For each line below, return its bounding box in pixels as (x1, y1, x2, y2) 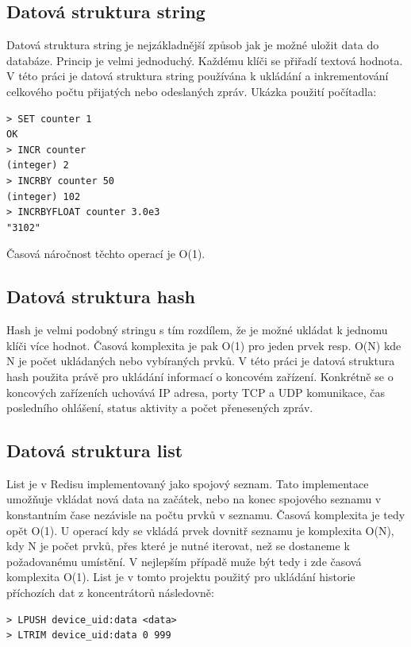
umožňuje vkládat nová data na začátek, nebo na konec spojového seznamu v (6, 491, 382, 507)
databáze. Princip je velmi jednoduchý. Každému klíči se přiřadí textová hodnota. (6, 52, 403, 68)
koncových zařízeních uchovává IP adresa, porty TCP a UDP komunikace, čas (6, 383, 386, 400)
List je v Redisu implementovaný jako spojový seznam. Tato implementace (6, 475, 369, 491)
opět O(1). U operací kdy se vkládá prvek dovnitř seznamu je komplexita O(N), (6, 522, 394, 538)
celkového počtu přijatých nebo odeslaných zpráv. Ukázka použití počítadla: (6, 83, 377, 99)
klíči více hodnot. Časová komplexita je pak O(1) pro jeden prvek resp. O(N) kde (6, 337, 401, 353)
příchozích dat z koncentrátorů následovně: (6, 584, 214, 601)
